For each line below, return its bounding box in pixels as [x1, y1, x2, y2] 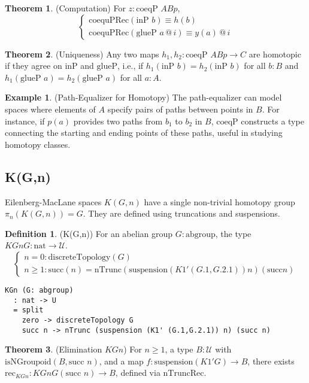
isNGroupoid [5, 357, 51, 366]
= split [13, 306, 44, 315]
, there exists [247, 354, 295, 367]
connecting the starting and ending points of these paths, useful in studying [5, 126, 283, 139]
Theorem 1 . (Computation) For [5, 2, 126, 14]
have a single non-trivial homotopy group [144, 195, 295, 208]
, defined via [115, 366, 160, 379]
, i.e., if [117, 59, 144, 72]
